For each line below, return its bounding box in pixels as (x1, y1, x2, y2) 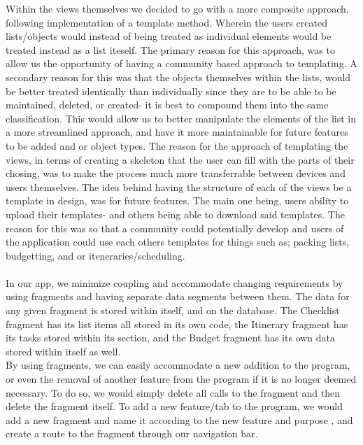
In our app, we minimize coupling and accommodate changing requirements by (6, 275, 343, 290)
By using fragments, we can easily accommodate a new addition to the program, (6, 358, 350, 372)
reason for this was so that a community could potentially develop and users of (6, 220, 344, 235)
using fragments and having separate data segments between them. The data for (6, 289, 350, 304)
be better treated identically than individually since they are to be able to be (6, 83, 336, 98)
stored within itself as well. (6, 344, 121, 358)
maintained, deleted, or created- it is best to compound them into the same (6, 97, 329, 112)
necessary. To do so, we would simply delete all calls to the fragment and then (6, 385, 340, 400)
